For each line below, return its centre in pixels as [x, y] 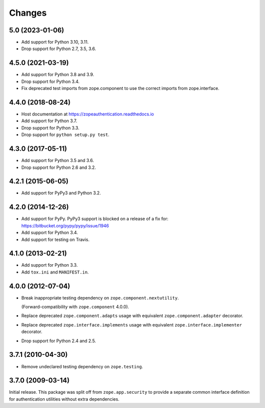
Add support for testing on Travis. [55, 239]
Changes [28, 13]
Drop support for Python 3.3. [50, 128]
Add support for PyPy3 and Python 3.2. [61, 193]
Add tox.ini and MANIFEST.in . [55, 272]
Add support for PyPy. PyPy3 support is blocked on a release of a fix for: [95, 219]
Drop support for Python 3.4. [51, 82]
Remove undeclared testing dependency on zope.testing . [82, 366]
